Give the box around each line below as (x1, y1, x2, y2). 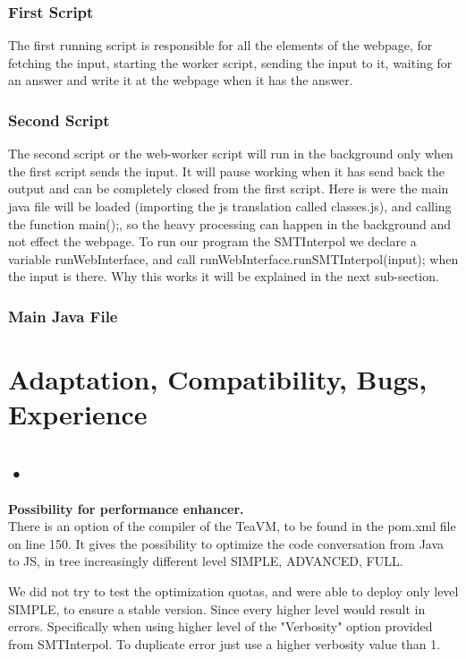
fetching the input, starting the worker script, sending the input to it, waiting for (8, 53, 453, 72)
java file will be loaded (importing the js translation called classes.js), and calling (8, 197, 452, 215)
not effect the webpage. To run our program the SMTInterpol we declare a (8, 232, 417, 251)
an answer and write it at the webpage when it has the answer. (8, 71, 353, 90)
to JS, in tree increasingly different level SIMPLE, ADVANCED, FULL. (8, 552, 403, 570)
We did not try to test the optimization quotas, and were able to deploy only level (8, 581, 459, 600)
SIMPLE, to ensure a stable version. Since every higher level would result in (8, 599, 426, 618)
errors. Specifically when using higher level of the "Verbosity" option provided (8, 617, 433, 636)
